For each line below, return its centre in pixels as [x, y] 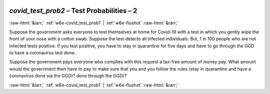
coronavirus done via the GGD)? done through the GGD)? [68, 76]
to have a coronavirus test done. [42, 53]
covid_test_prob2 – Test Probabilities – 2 [73, 11]
